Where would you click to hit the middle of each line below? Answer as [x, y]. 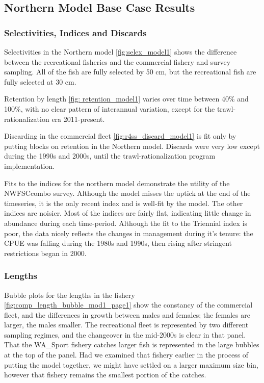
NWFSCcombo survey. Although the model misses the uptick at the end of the [127, 193]
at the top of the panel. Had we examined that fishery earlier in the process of [126, 355]
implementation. [30, 165]
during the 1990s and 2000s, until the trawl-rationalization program [110, 156]
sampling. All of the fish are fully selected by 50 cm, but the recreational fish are [130, 72]
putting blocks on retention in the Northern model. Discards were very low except [132, 146]
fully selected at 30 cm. [40, 81]
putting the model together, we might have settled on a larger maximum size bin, [131, 364]
